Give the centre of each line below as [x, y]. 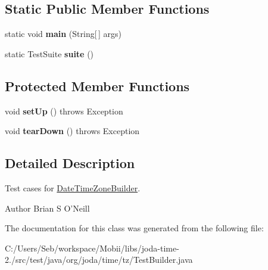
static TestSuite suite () [49, 53]
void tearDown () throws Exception [72, 131]
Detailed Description [70, 163]
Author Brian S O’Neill [47, 208]
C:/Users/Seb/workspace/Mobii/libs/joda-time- [92, 248]
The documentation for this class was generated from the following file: [134, 228]
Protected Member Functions [97, 86]
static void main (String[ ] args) [63, 34]
